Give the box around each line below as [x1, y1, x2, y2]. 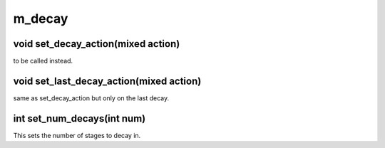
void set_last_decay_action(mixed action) [13, 75, 202, 87]
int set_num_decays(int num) [13, 112, 146, 125]
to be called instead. [13, 57, 73, 65]
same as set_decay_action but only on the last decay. [13, 93, 170, 102]
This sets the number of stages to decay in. [13, 131, 141, 139]
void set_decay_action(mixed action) [13, 38, 180, 50]
